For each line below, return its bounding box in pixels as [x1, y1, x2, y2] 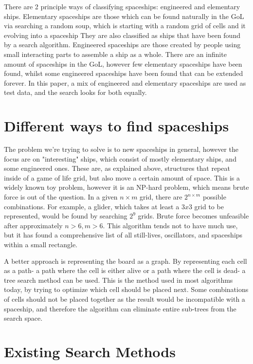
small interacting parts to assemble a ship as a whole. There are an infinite [4, 49, 227, 59]
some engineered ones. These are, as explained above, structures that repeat [4, 163, 230, 173]
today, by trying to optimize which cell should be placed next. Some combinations [4, 284, 249, 294]
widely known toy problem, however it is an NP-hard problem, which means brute [4, 182, 249, 192]
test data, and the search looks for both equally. [4, 87, 147, 97]
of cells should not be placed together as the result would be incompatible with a [4, 293, 245, 304]
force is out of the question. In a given [4, 192, 118, 202]
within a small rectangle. [4, 239, 78, 249]
